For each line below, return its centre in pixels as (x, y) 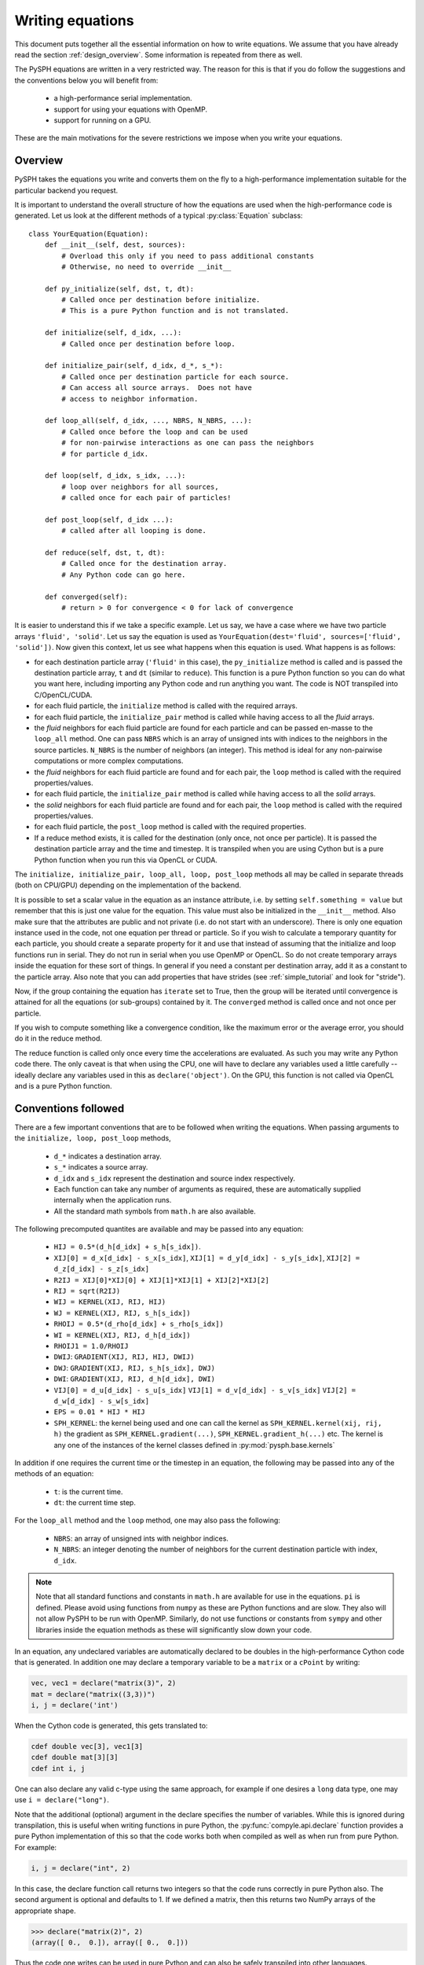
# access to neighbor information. (130, 399)
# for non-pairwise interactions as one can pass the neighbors (188, 443)
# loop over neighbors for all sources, (140, 487)
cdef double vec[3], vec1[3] (87, 1746)
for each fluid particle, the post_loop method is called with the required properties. (170, 827)
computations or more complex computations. (109, 761)
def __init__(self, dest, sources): (115, 245)
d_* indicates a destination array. (108, 1156)
